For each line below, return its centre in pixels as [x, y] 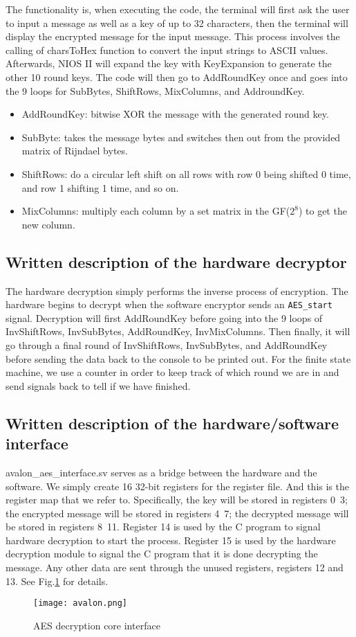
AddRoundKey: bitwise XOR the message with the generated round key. [175, 114]
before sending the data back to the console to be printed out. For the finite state [178, 358]
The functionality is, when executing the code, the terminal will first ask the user [178, 9]
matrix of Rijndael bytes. [75, 151]
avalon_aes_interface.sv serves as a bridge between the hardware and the [161, 472]
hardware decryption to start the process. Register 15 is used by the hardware [171, 540]
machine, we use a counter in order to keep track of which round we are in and [172, 372]
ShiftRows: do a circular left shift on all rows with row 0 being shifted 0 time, [186, 173]
